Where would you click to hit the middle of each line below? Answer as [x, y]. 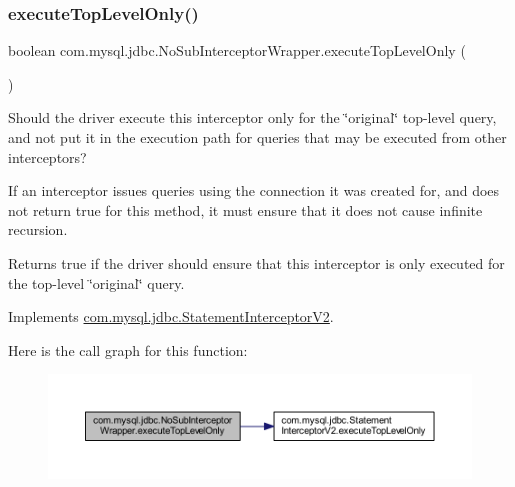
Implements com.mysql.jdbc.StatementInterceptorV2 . [171, 316]
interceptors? [47, 156]
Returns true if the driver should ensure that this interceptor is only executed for [256, 262]
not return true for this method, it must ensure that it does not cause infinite [245, 209]
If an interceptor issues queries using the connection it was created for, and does [254, 190]
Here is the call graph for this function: [128, 349]
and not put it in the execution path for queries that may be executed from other [257, 137]
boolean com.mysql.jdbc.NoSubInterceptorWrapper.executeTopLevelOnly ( [237, 50]
